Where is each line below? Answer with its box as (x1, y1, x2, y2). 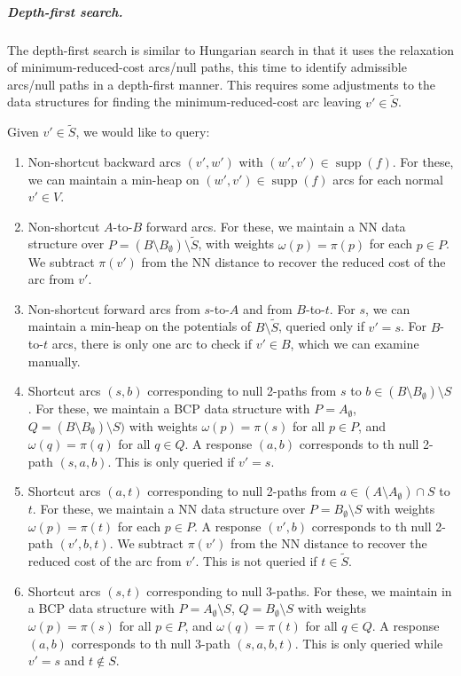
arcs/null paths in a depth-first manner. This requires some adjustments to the (7, 75, 436, 93)
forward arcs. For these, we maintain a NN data (145, 216, 406, 235)
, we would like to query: (75, 122, 210, 141)
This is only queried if (114, 452, 235, 470)
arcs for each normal (332, 169, 443, 188)
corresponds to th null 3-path (71, 633, 230, 652)
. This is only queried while (294, 633, 443, 652)
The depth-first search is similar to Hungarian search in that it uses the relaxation (7, 40, 454, 59)
